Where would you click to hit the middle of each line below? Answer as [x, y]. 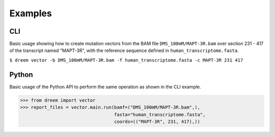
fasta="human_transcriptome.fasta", [160, 114]
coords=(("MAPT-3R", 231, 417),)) [157, 121]
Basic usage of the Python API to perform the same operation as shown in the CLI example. [105, 87]
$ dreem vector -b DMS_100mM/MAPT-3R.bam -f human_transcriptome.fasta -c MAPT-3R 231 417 [126, 60]
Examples [31, 13]
